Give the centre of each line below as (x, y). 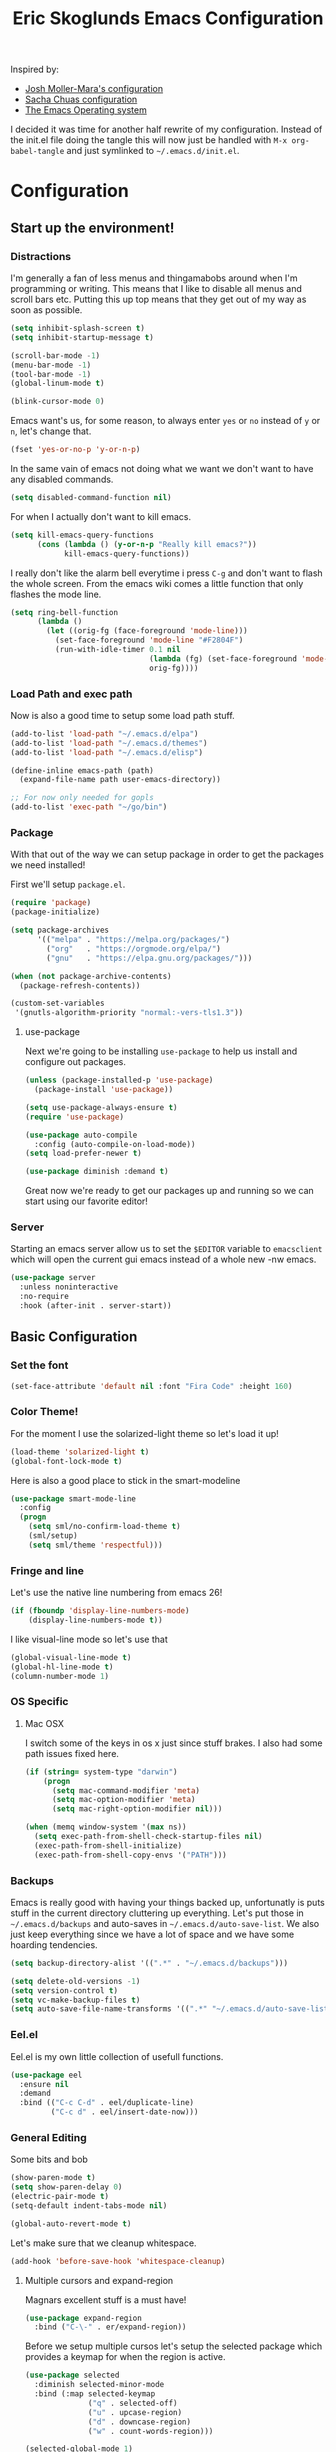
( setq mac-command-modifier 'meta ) (126, 1790)
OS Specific (39, 1702)
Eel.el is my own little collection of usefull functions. (117, 2056)
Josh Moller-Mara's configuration (93, 89)
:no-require (44, 1297)
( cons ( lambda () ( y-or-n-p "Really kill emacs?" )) (146, 544)
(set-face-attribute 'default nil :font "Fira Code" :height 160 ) (151, 1386)
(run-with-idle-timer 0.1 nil (118, 650)
